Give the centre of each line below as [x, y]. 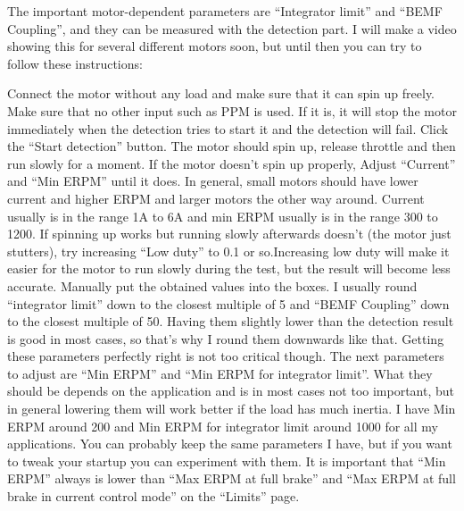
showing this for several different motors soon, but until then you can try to [215, 46]
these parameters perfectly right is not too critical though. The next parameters [226, 356]
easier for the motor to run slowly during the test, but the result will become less [229, 268]
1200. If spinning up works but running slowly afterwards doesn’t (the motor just [229, 234]
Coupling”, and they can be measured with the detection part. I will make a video [232, 28]
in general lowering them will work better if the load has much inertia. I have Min [232, 409]
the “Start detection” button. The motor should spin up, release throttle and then [232, 146]
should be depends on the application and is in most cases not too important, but [231, 391]
